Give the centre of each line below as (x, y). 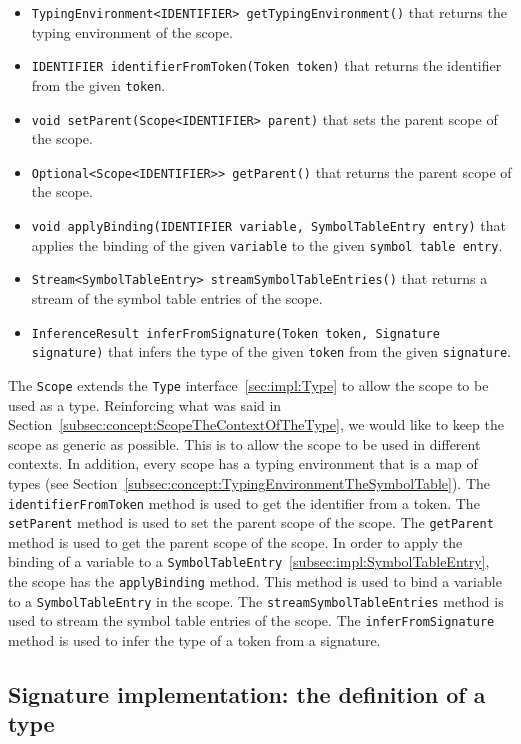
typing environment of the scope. (132, 31)
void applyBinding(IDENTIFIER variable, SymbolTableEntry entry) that (268, 225)
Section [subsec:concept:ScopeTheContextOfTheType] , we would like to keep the (256, 424)
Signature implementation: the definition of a (247, 694)
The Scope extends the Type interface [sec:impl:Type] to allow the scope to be (248, 384)
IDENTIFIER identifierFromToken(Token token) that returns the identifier (266, 65)
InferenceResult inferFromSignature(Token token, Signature (235, 333)
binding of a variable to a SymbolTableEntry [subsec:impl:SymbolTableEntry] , (249, 561)
